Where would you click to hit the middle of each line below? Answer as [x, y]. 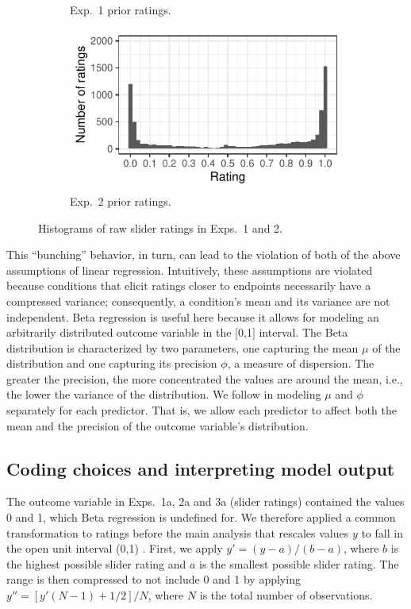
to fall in [382, 532]
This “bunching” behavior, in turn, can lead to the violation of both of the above [204, 254]
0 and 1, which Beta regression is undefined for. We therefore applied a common [201, 517]
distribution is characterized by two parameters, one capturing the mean [182, 347]
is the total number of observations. [286, 595]
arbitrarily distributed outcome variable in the [119, 332]
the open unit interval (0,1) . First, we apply [115, 548]
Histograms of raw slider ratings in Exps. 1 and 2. [160, 227]
